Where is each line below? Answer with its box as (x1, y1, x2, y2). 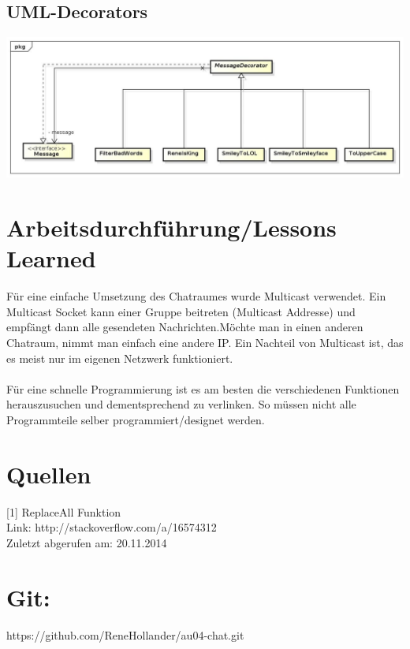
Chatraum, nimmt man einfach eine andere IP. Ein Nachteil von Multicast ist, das (6, 334, 404, 351)
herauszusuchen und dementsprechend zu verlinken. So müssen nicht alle (6, 396, 356, 412)
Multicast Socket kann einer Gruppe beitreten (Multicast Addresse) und (6, 303, 356, 319)
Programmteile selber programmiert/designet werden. (6, 412, 265, 428)
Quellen (6, 457, 91, 490)
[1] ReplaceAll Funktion (6, 503, 121, 520)
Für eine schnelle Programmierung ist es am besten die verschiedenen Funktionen (6, 380, 400, 397)
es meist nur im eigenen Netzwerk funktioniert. (6, 349, 233, 366)
